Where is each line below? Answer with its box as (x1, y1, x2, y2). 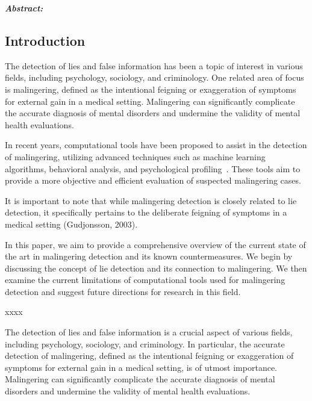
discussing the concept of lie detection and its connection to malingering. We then (5, 261, 307, 274)
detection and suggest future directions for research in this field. (5, 285, 241, 297)
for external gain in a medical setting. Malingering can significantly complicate (5, 95, 295, 107)
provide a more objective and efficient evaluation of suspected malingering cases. (5, 174, 301, 187)
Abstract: (5, 2, 43, 14)
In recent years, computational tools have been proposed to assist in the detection (5, 138, 307, 151)
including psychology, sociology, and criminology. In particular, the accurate (5, 337, 285, 350)
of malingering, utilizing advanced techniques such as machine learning (5, 150, 266, 163)
